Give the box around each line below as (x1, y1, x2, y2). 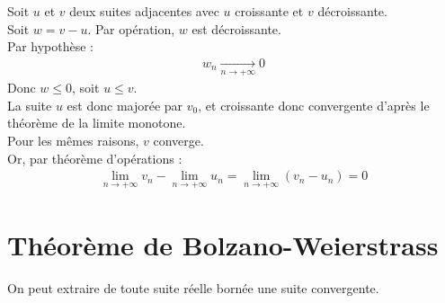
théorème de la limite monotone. (7, 113, 186, 132)
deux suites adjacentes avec (69, 2, 219, 20)
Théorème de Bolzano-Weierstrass (7, 226, 439, 263)
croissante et (235, 2, 304, 20)
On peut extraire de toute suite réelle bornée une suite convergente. (7, 278, 379, 297)
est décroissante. (191, 19, 281, 38)
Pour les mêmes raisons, (7, 130, 139, 149)
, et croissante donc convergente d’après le (198, 95, 430, 114)
